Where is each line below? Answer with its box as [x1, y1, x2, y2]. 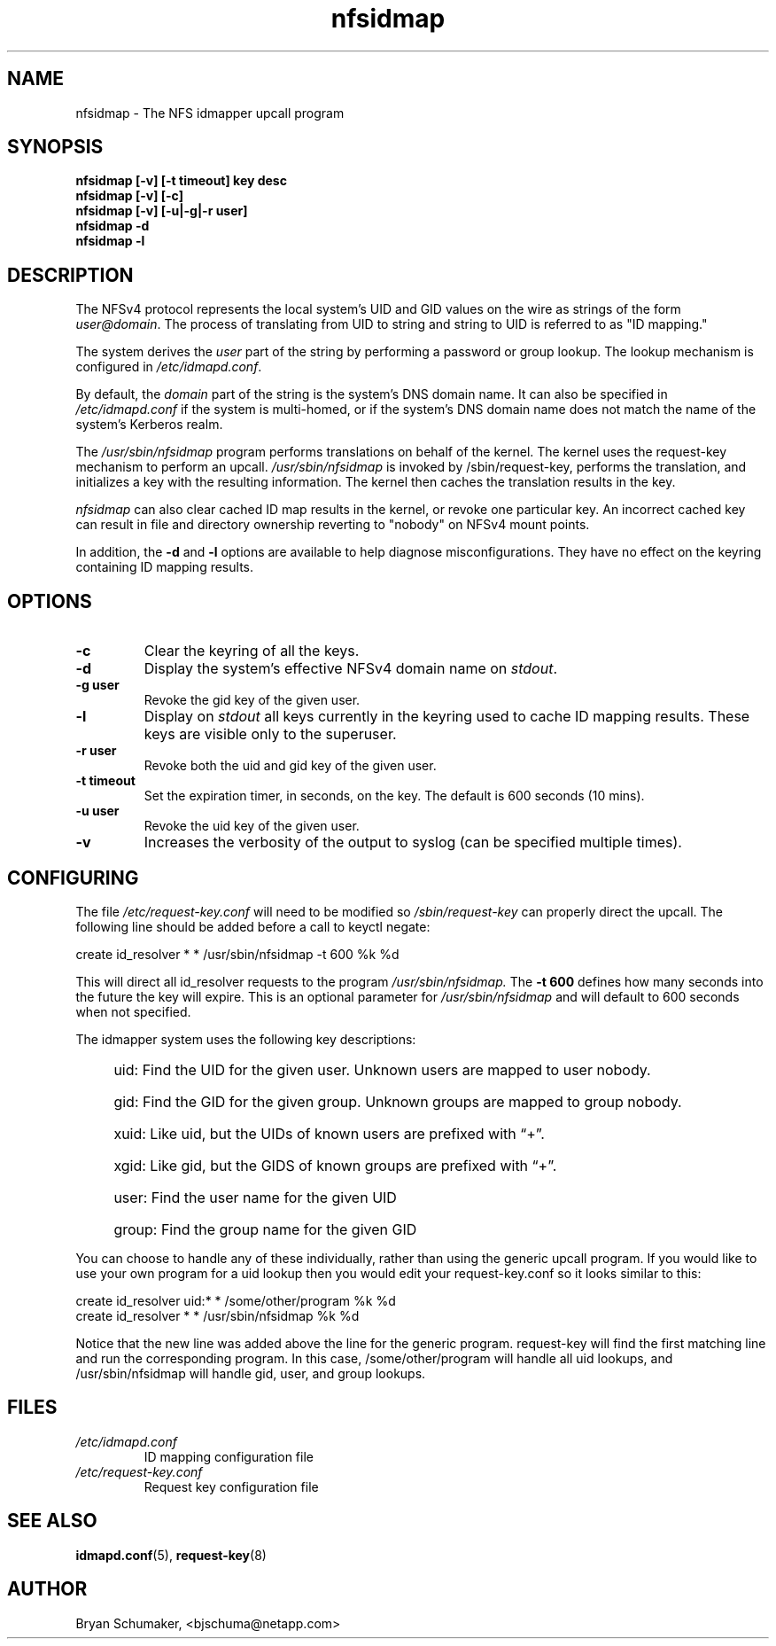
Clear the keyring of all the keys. [144, 642, 360, 660]
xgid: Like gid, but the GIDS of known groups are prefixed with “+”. [113, 1156, 557, 1174]
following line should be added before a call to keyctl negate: [75, 918, 431, 934]
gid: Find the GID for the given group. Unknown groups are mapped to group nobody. [113, 1092, 682, 1111]
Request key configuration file [144, 1478, 319, 1494]
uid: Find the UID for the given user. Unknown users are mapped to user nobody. [113, 1060, 651, 1079]
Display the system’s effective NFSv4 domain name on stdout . [144, 659, 558, 678]
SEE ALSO [7, 1509, 97, 1533]
